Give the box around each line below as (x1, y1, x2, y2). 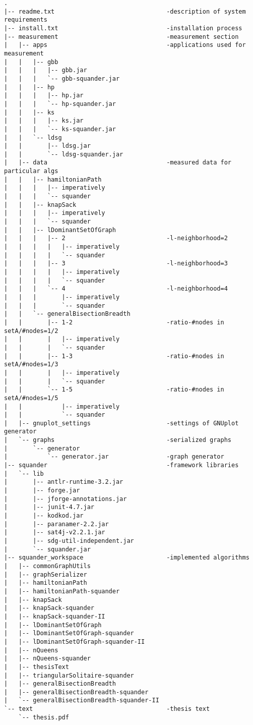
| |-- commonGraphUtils (4, 562, 91, 570)
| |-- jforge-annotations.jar (4, 495, 127, 503)
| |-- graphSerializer (4, 571, 87, 578)
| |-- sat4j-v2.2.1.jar (4, 529, 105, 536)
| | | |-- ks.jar (4, 117, 84, 125)
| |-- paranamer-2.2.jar (4, 520, 109, 528)
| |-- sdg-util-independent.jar (4, 537, 134, 544)
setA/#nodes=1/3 (4, 361, 58, 368)
